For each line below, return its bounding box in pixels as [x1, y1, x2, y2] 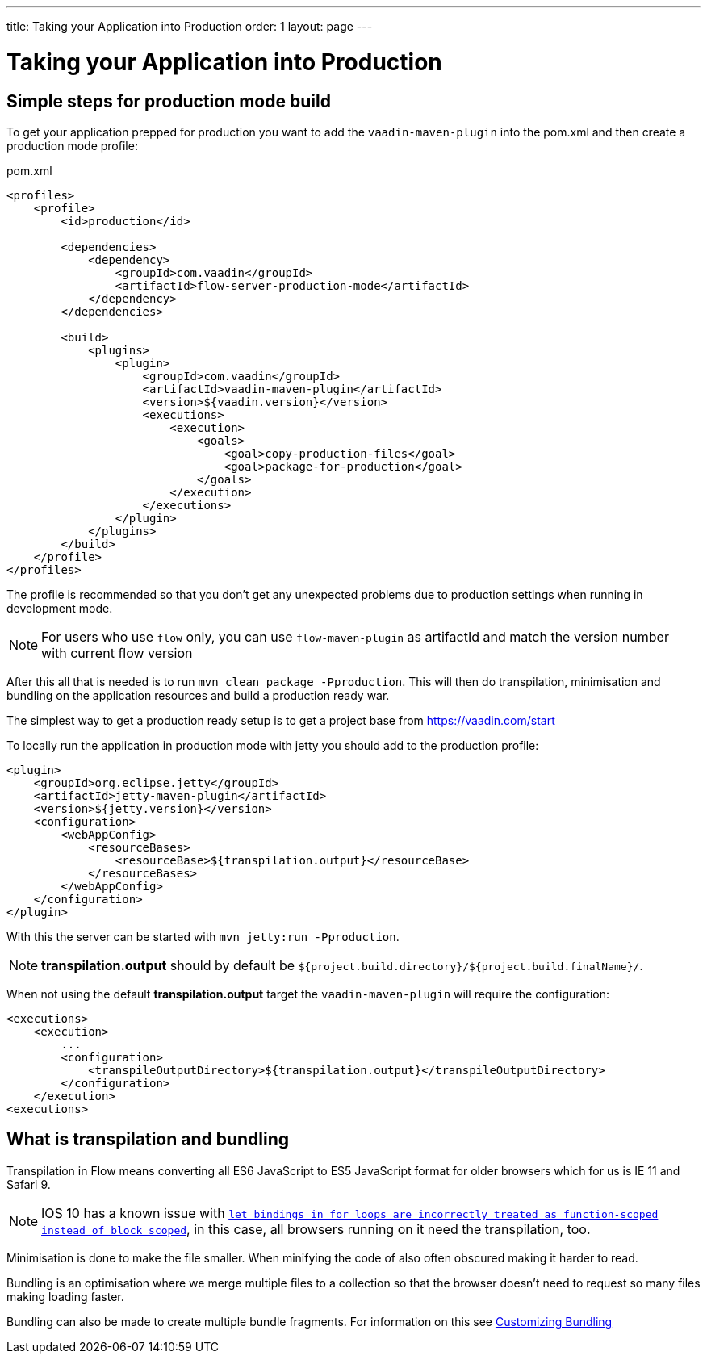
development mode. [6, 600, 113, 615]
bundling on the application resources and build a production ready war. [6, 688, 390, 702]
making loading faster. [6, 1289, 124, 1304]
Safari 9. [6, 1177, 51, 1191]
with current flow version [41, 644, 193, 661]
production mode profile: [6, 138, 138, 153]
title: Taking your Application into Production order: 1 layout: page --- [6, 19, 373, 33]
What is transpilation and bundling [6, 1129, 290, 1150]
